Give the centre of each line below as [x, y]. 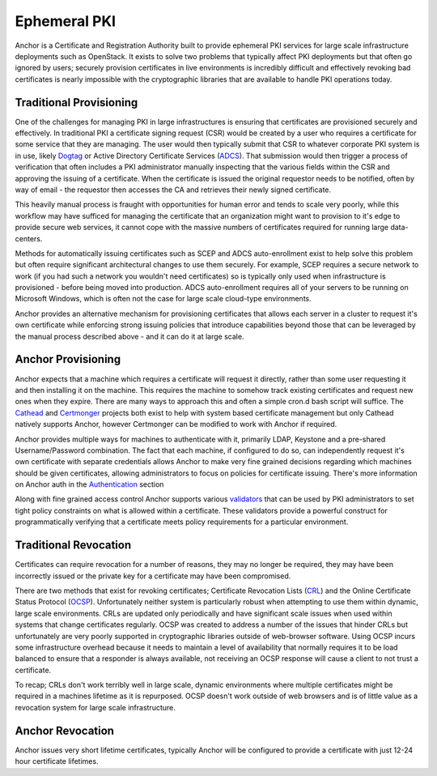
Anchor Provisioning [68, 359]
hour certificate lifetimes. [57, 761]
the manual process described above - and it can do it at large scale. [129, 336]
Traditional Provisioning [76, 102]
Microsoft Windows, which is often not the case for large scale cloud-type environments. [163, 299]
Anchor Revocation [65, 730]
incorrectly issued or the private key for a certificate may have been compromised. [153, 576]
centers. [29, 238]
